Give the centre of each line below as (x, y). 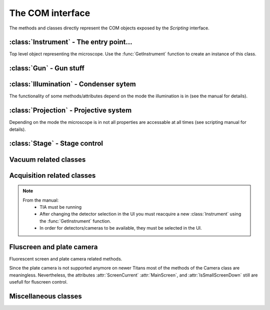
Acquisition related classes (52, 175)
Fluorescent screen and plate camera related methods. (66, 259)
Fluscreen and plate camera (53, 247)
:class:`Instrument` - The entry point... (71, 42)
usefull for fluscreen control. (38, 282)
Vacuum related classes (47, 159)
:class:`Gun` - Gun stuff (47, 68)
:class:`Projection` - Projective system (70, 111)
